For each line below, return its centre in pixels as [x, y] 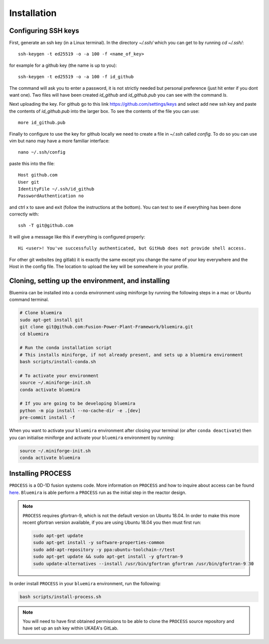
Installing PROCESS [40, 474]
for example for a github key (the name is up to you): [63, 65]
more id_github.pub [42, 123]
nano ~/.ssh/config [42, 152]
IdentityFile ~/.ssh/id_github [56, 189]
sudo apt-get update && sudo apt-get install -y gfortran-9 [108, 557]
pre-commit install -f [47, 418]
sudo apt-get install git [51, 320]
